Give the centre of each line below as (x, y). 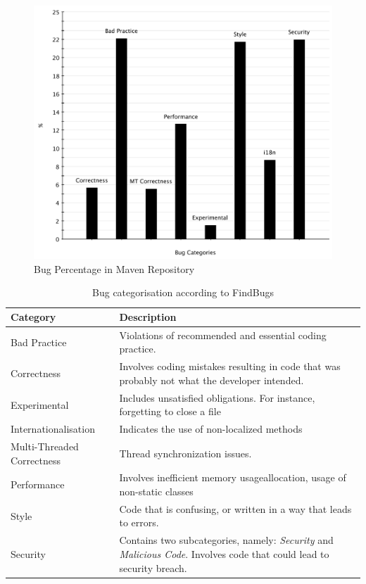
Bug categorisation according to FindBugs (183, 292)
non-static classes (156, 491)
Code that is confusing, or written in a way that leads (235, 508)
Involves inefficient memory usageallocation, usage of (233, 477)
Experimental (40, 404)
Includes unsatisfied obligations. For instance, (217, 397)
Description (148, 317)
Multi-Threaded (45, 446)
